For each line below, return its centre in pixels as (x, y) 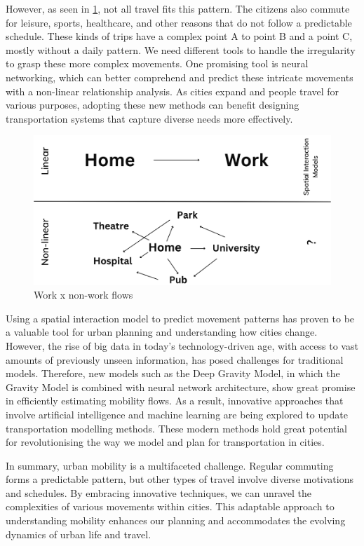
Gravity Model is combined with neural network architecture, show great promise (181, 387)
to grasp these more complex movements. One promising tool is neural (157, 63)
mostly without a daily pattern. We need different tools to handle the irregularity (181, 49)
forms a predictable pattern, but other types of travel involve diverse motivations (180, 479)
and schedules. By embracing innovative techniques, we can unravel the (159, 492)
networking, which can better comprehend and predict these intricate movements (180, 77)
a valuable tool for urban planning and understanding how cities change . (162, 332)
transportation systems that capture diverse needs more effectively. (149, 118)
